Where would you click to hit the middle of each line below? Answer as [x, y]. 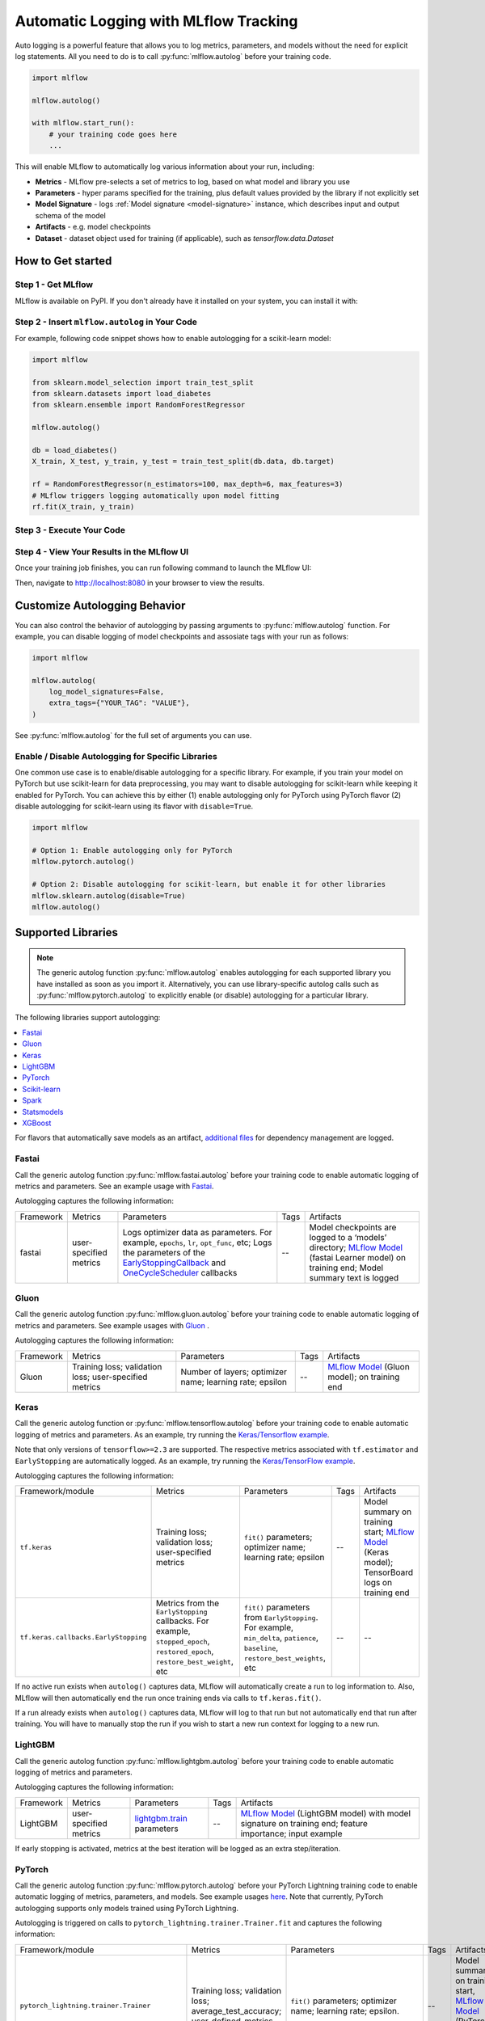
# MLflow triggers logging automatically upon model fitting [156, 496]
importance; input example [291, 1833]
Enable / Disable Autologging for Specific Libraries [116, 756]
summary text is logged [354, 1277]
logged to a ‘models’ [348, 1237]
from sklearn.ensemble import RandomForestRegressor [139, 405]
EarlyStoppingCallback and [174, 1263]
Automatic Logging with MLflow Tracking [156, 21]
